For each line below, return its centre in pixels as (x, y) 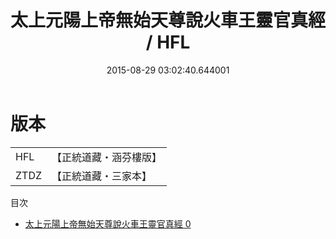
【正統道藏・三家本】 (102, 176)
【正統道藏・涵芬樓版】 (107, 157)
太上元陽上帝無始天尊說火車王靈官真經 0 (108, 223)
